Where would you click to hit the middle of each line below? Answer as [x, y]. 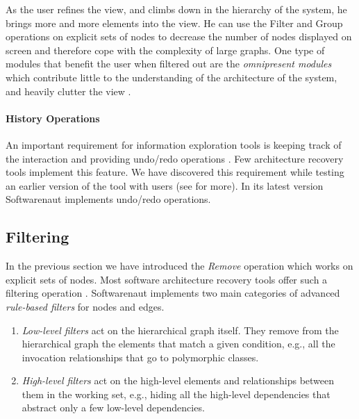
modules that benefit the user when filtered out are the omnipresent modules [169, 64]
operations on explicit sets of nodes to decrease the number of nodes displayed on [179, 36]
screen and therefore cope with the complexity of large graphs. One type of [165, 50]
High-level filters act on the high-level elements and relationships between [178, 380]
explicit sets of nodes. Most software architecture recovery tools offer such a [167, 279]
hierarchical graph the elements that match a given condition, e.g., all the [178, 344]
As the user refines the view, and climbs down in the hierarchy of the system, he [176, 9]
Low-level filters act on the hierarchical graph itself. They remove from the [180, 330]
